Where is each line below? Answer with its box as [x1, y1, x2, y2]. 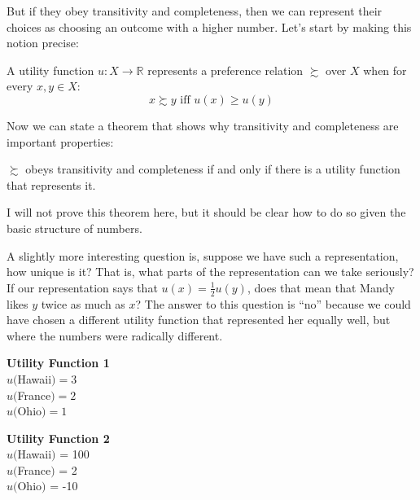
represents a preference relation [147, 61, 304, 78]
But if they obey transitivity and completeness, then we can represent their [7, 2, 383, 19]
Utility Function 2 [7, 429, 110, 446]
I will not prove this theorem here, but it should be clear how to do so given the [7, 204, 406, 221]
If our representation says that [7, 279, 158, 296]
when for [363, 61, 407, 78]
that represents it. [7, 176, 96, 193]
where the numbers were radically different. [7, 327, 223, 344]
